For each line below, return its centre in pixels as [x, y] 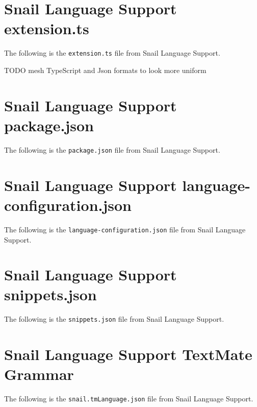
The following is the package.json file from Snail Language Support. [112, 149]
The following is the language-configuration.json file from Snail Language [125, 229]
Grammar [39, 374]
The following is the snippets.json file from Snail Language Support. [114, 319]
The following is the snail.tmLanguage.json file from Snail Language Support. [129, 399]
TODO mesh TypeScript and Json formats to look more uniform [105, 70]
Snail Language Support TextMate [128, 354]
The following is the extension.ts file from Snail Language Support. [112, 53]
